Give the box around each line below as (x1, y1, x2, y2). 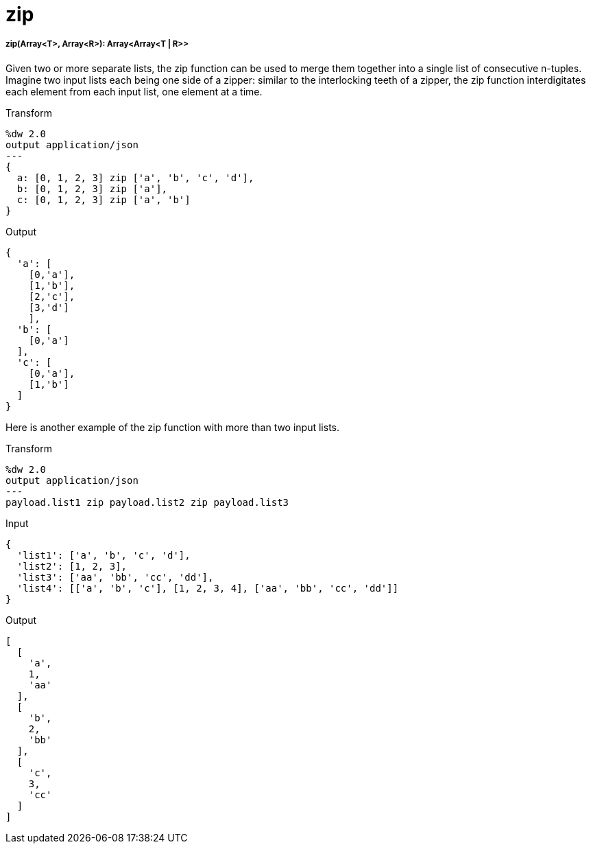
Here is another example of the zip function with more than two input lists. (5, 421, 340, 433)
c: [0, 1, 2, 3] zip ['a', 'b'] (16, 194, 191, 205)
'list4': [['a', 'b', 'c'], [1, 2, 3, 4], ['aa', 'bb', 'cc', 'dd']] (16, 582, 399, 594)
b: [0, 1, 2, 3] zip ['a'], (16, 183, 168, 194)
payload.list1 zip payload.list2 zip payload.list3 (5, 496, 289, 508)
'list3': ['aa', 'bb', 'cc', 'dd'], (16, 571, 214, 583)
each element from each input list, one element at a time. (5, 85, 263, 97)
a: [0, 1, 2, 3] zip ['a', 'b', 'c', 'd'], (16, 172, 254, 183)
